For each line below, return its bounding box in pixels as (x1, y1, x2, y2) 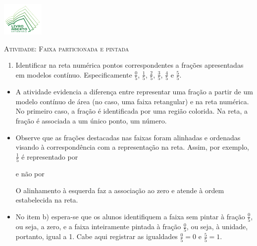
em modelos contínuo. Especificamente (15, 69, 132, 80)
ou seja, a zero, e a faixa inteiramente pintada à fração (15, 221, 181, 232)
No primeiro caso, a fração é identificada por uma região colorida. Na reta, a (15, 106, 248, 116)
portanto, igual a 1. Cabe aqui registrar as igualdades (15, 231, 178, 242)
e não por (15, 168, 45, 179)
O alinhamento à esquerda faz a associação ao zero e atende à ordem (15, 185, 224, 195)
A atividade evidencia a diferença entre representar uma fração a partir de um (15, 86, 253, 97)
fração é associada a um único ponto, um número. (15, 115, 167, 125)
